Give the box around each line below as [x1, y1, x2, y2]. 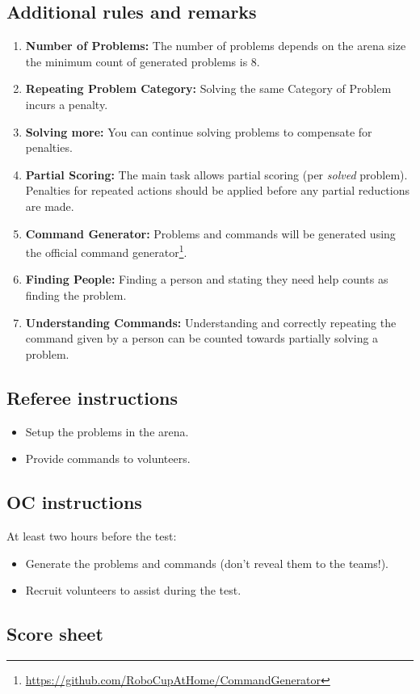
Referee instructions [6, 385, 178, 410]
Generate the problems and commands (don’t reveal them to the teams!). [25, 554, 388, 571]
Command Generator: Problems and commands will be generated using [25, 225, 396, 242]
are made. [25, 197, 74, 214]
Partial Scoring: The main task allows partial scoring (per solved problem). [25, 166, 408, 183]
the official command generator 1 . [25, 242, 187, 260]
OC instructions [6, 490, 142, 515]
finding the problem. [25, 286, 127, 303]
